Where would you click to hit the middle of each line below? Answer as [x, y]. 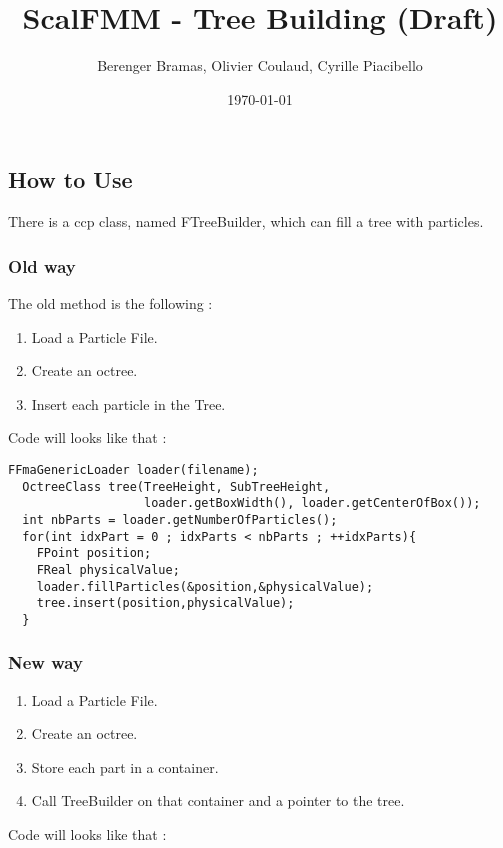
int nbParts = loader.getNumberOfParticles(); [180, 519]
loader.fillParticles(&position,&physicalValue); [205, 586]
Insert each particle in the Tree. [128, 403]
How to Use [70, 179]
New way [45, 662]
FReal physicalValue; [108, 569]
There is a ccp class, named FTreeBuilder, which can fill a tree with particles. [246, 221]
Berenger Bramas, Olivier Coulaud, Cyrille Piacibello [260, 65]
